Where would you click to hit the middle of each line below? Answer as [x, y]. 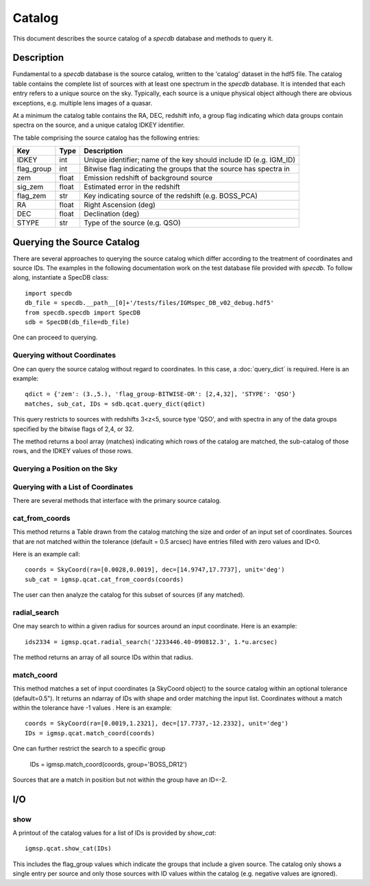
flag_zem [32, 196]
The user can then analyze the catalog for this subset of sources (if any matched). [129, 595]
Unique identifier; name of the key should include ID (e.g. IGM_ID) [189, 160]
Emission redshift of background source [148, 178]
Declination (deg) [111, 214]
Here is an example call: [46, 554]
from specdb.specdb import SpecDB [83, 312]
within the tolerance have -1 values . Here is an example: [92, 707]
